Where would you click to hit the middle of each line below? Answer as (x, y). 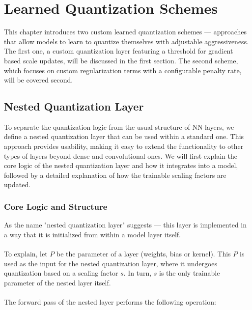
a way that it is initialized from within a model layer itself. (92, 234)
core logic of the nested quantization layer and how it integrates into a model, (121, 165)
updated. (17, 184)
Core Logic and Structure (56, 206)
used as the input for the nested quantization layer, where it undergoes (111, 263)
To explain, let (26, 254)
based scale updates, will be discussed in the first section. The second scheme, (121, 60)
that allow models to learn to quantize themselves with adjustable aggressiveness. (126, 41)
